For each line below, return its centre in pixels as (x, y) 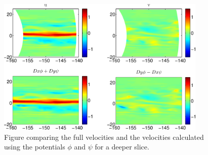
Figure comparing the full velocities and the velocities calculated (104, 137)
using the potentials (35, 147)
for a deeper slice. (122, 147)
